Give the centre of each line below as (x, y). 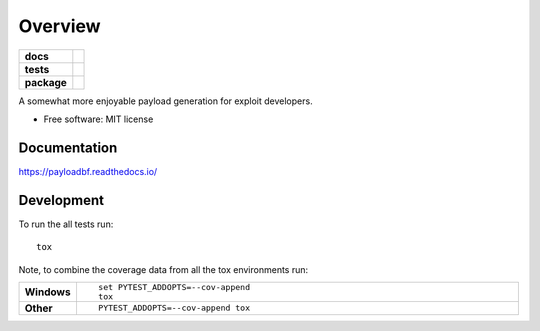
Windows (47, 292)
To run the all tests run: (66, 224)
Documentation (68, 147)
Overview (59, 26)
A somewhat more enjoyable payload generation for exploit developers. (166, 101)
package (45, 82)
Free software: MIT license (98, 119)
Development (61, 200)
